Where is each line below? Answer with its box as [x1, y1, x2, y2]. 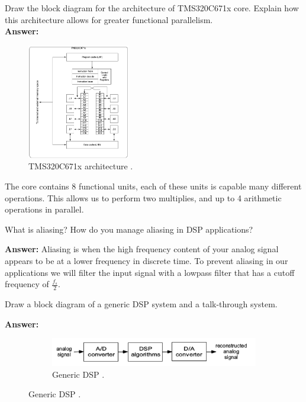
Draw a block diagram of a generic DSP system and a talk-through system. [5, 298, 278, 310]
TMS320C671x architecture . [28, 160, 133, 172]
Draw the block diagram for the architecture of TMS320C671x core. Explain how [5, 2, 299, 14]
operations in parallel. [5, 203, 84, 216]
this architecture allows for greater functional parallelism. [5, 13, 213, 25]
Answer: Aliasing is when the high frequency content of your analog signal [5, 243, 279, 255]
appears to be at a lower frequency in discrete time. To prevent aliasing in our [5, 255, 288, 267]
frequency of [5, 278, 49, 290]
